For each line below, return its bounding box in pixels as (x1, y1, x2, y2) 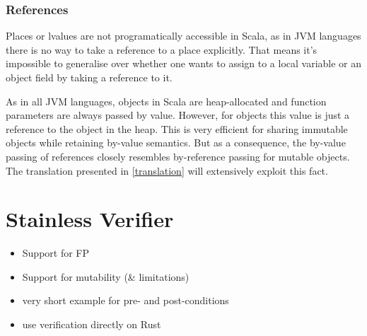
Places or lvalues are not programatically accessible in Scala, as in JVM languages (6, 28, 361, 43)
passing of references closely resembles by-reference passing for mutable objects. (6, 149, 350, 163)
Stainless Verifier (6, 204, 174, 233)
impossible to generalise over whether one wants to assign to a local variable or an (6, 56, 362, 71)
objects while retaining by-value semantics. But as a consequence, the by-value (6, 135, 346, 150)
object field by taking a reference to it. (6, 70, 173, 84)
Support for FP (22, 245, 90, 260)
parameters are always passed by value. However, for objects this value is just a (6, 108, 350, 122)
